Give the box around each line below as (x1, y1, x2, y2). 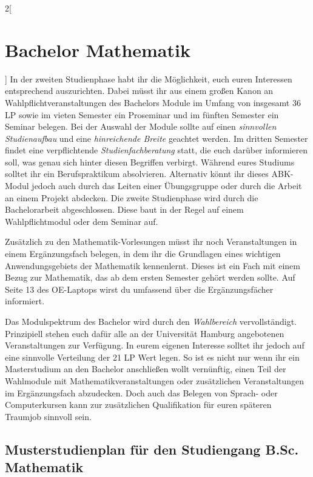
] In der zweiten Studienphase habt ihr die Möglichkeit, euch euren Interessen (5, 72, 292, 85)
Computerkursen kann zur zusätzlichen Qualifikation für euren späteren (5, 398, 272, 411)
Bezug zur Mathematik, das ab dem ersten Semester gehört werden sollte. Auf (5, 271, 295, 284)
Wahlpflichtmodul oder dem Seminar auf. (5, 215, 158, 227)
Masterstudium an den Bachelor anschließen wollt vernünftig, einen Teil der (5, 362, 286, 375)
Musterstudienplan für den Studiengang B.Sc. (5, 439, 299, 458)
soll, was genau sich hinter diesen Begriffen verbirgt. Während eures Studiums (5, 155, 295, 168)
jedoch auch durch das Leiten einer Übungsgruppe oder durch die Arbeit (32, 179, 302, 192)
